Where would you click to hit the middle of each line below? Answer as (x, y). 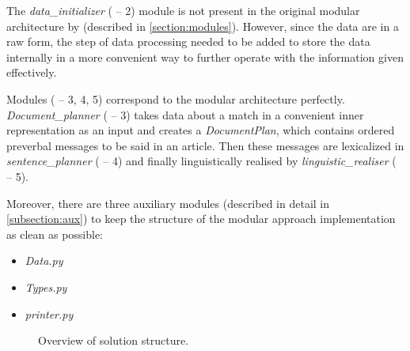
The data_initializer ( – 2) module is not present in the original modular (183, 10)
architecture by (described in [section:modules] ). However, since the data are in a (203, 26)
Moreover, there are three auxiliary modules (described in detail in (168, 203)
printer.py (49, 313)
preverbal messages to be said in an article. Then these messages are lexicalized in (205, 145)
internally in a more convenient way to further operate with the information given (205, 57)
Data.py (44, 260)
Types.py (46, 287)
